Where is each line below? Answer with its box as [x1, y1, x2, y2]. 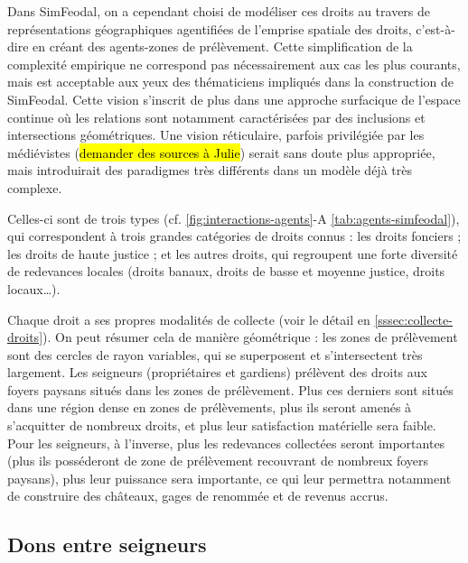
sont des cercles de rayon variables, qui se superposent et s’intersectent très [7, 345, 423, 364]
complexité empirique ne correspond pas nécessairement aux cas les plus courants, [7, 54, 461, 73]
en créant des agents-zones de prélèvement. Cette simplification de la [33, 37, 413, 56]
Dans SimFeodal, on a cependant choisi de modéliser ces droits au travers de [7, 2, 431, 20]
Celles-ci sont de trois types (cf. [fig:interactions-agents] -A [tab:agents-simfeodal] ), [7, 208, 460, 227]
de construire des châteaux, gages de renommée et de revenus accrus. [7, 486, 388, 505]
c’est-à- [416, 19, 455, 38]
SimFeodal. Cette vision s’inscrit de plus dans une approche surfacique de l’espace [7, 89, 461, 108]
